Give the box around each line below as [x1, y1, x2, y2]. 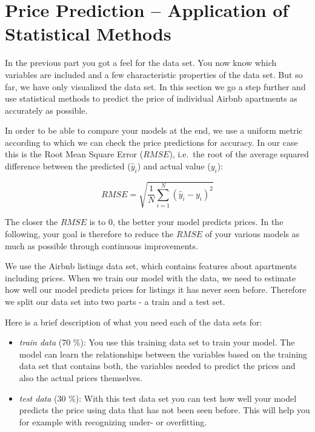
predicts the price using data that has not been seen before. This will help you [19, 404, 310, 416]
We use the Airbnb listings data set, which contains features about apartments [5, 260, 297, 272]
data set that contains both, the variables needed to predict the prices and [19, 359, 296, 372]
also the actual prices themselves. [19, 371, 143, 384]
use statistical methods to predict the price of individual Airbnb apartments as [5, 92, 297, 105]
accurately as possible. [5, 103, 88, 116]
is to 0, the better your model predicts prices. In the [89, 215, 283, 228]
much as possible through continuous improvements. [5, 239, 198, 252]
